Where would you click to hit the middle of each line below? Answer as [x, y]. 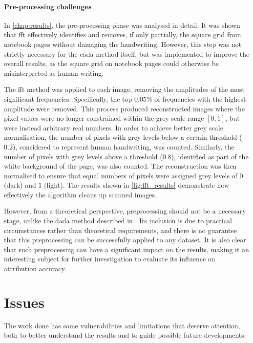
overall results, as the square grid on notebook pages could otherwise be [112, 63]
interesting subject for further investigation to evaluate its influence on [110, 259]
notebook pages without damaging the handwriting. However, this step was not [123, 44]
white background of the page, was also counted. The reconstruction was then [120, 166]
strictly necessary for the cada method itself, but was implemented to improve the [127, 54]
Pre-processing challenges [48, 6]
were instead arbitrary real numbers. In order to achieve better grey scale [114, 127]
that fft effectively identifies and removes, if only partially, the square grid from [123, 34]
